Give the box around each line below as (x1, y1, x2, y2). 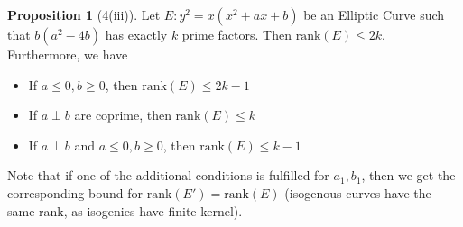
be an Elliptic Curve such (303, 5, 445, 23)
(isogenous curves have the (284, 183, 431, 202)
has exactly (105, 25, 168, 43)
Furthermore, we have (7, 45, 128, 63)
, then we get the (361, 166, 456, 185)
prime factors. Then (181, 25, 292, 43)
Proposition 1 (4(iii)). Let (7, 5, 161, 23)
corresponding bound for (7, 183, 143, 202)
